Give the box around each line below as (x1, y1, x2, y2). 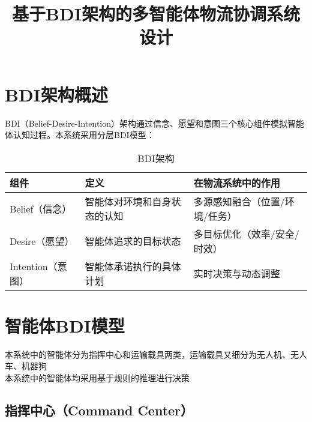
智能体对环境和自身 (85, 194, 172, 208)
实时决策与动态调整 (193, 266, 280, 280)
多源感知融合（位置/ (193, 194, 285, 208)
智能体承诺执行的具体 (85, 259, 181, 273)
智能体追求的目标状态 (85, 234, 181, 248)
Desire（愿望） (10, 234, 74, 248)
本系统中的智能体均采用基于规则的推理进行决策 (5, 372, 190, 384)
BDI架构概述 (5, 82, 108, 106)
